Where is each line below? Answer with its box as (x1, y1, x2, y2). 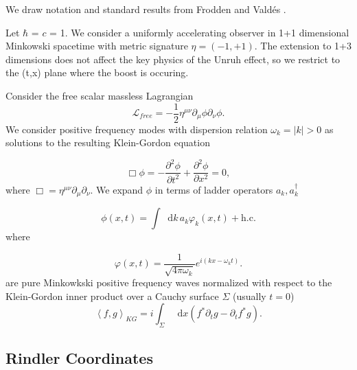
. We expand (90, 182, 143, 196)
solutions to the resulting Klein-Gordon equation (5, 135, 210, 150)
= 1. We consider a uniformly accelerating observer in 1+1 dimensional (49, 25, 349, 39)
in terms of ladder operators (154, 182, 273, 196)
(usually (232, 288, 266, 303)
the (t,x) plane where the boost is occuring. (5, 65, 189, 80)
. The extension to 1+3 (254, 38, 352, 53)
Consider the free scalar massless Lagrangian (5, 88, 194, 102)
